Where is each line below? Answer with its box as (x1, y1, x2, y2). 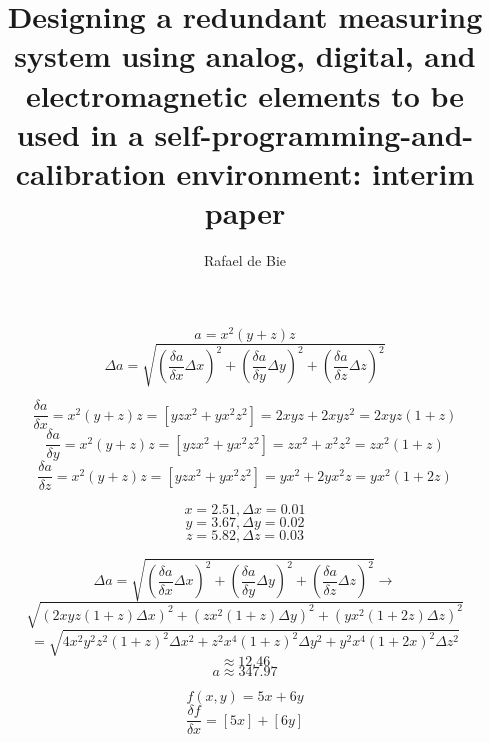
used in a (16, 113, 144, 154)
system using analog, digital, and (14, 35, 476, 76)
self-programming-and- (154, 113, 474, 154)
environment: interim (176, 152, 475, 193)
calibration (15, 152, 166, 193)
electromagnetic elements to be (25, 74, 465, 115)
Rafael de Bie (203, 250, 287, 271)
